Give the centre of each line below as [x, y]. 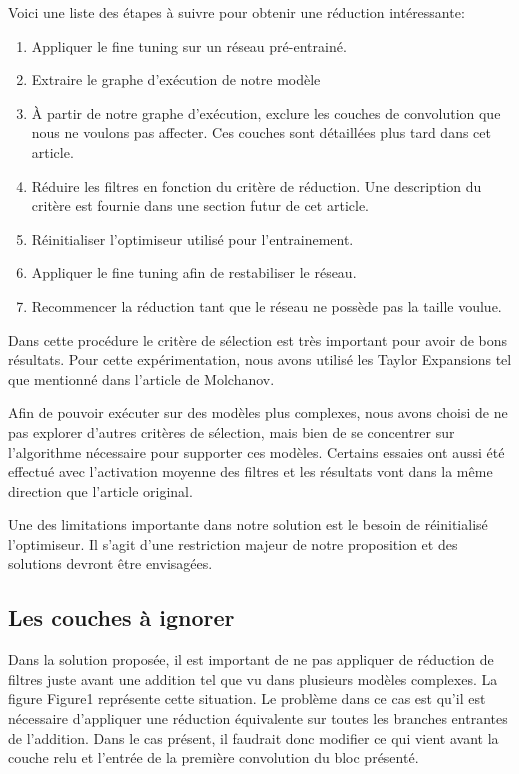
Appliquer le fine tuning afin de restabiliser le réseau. [194, 272]
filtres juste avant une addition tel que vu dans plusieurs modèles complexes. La [253, 678]
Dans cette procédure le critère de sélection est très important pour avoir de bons [258, 339]
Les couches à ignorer [121, 617]
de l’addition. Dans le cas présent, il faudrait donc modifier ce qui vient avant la [253, 737]
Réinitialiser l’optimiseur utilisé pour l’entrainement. [192, 238]
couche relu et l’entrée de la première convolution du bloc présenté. [213, 757]
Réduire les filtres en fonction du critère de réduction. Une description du [256, 185]
